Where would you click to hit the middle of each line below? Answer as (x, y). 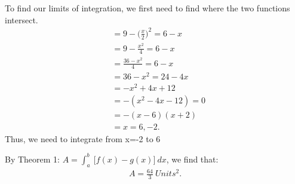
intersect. (21, 19)
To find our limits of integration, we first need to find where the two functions (147, 8)
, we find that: (192, 159)
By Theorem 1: (32, 159)
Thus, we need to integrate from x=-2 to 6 (83, 138)
